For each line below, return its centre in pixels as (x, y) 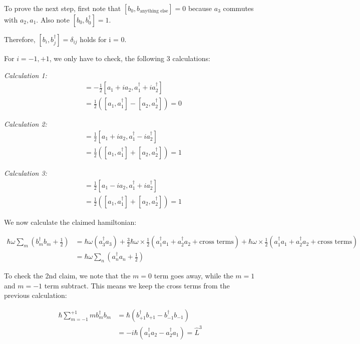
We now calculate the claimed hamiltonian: (70, 222)
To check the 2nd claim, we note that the (67, 276)
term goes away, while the (194, 276)
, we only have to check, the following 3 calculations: (130, 58)
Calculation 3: (26, 173)
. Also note (53, 20)
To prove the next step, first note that (63, 8)
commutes (238, 8)
